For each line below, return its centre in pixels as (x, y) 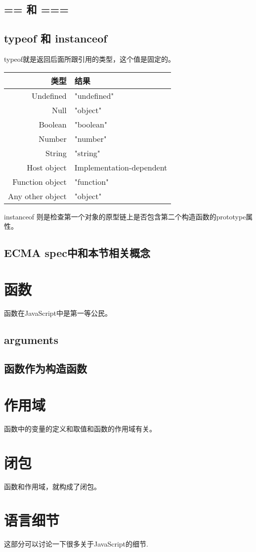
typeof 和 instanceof (56, 38)
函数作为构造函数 (45, 368)
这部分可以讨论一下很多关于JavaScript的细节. (76, 544)
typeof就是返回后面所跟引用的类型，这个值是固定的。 (90, 59)
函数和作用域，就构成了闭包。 (52, 486)
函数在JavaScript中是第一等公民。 (58, 313)
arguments (31, 339)
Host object (47, 167)
